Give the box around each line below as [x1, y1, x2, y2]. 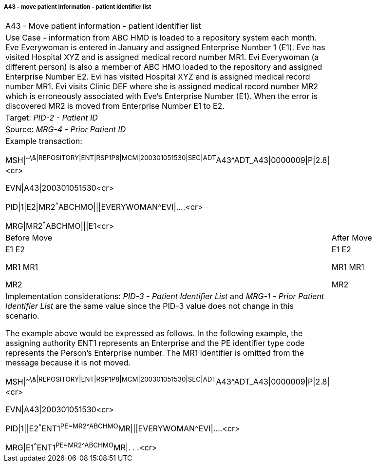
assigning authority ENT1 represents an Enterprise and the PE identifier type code [5, 338, 305, 348]
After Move [331, 233, 372, 243]
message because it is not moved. [5, 358, 131, 368]
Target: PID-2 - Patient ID [5, 113, 98, 123]
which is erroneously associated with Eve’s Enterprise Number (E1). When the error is [5, 91, 318, 101]
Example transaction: [5, 136, 82, 146]
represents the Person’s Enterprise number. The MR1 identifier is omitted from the [5, 348, 304, 358]
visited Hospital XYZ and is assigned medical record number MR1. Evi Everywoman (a [5, 52, 319, 62]
